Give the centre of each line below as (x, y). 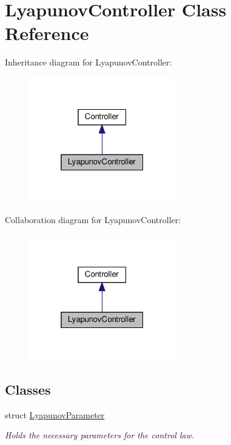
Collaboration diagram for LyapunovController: (93, 219)
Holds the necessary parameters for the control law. (100, 435)
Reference (47, 33)
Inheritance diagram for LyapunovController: (89, 62)
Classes (28, 390)
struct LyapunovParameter (55, 414)
